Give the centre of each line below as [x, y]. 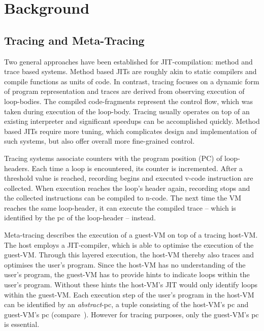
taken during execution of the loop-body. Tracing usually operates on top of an [127, 111]
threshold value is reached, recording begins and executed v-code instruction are [129, 178]
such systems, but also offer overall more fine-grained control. [100, 141]
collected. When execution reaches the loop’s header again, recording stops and [127, 188]
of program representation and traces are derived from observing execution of [124, 91]
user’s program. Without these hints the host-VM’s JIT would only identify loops [131, 285]
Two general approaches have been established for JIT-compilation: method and [128, 61]
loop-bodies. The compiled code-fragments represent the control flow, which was [129, 101]
